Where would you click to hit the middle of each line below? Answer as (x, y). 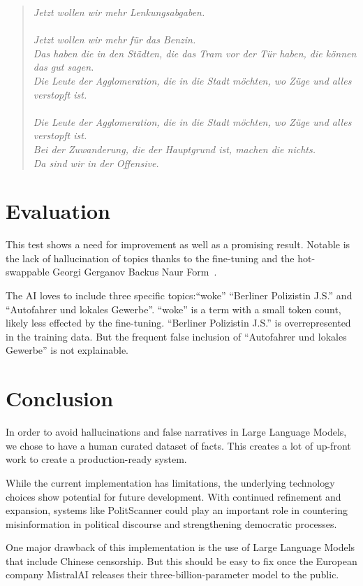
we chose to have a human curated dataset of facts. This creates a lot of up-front (178, 445)
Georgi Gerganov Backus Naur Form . (135, 272)
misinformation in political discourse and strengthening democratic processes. (171, 523)
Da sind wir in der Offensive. (96, 163)
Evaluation (58, 211)
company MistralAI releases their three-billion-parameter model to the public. (172, 574)
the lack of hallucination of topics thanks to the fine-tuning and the (150, 258)
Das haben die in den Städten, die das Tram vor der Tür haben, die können (195, 53)
